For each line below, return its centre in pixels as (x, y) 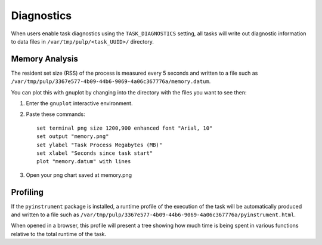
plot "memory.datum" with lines (84, 162)
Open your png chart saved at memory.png (79, 175)
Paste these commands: (56, 114)
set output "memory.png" (73, 137)
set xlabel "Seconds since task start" (95, 153)
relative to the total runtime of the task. (59, 234)
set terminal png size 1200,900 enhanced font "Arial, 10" (125, 128)
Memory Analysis (45, 59)
